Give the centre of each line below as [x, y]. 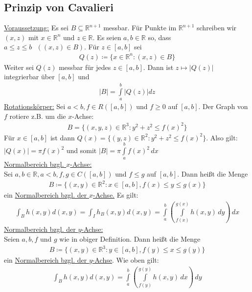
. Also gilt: [222, 137]
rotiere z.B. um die [38, 116]
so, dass [160, 37]
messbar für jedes [85, 67]
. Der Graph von [223, 106]
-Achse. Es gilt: [115, 195]
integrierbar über [29, 77]
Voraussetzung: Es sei [36, 28]
